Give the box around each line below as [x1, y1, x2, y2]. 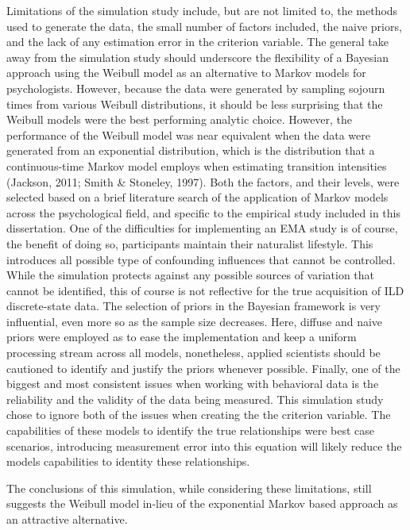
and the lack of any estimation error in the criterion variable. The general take [6, 33, 389, 50]
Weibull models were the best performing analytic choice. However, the [6, 111, 353, 128]
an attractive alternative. [6, 511, 128, 527]
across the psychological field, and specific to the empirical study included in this [6, 204, 400, 221]
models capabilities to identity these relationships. [6, 453, 250, 470]
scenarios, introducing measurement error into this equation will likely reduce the [6, 437, 402, 454]
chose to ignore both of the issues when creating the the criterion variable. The [6, 406, 391, 423]
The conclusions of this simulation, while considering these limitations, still [6, 479, 372, 496]
